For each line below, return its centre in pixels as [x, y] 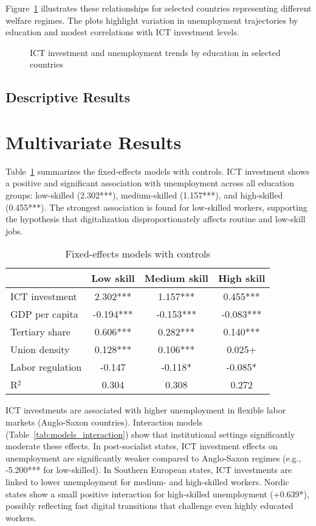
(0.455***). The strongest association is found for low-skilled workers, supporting [156, 207]
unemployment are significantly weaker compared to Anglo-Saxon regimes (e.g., [153, 458]
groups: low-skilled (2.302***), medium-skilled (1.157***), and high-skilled [144, 195]
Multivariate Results [94, 142]
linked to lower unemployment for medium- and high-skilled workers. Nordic [147, 482]
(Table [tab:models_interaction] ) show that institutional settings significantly [150, 434]
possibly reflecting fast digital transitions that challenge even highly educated [149, 506]
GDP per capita [44, 314]
